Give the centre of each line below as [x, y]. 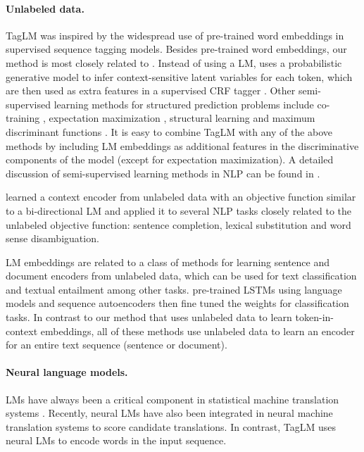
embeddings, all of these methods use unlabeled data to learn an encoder [197, 331]
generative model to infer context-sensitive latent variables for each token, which [179, 76]
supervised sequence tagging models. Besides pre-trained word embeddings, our [176, 49]
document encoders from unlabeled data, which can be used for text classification [181, 276]
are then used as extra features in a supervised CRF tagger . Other [151, 90]
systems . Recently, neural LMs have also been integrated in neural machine [169, 413]
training [23, 118]
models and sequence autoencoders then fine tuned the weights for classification [177, 303]
